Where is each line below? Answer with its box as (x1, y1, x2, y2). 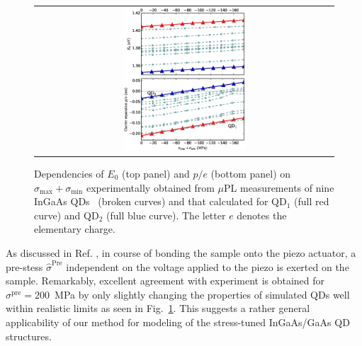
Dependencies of (34, 166, 104, 181)
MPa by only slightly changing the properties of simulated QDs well (55, 287, 350, 301)
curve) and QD (34, 207, 99, 222)
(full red (294, 194, 329, 209)
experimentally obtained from (86, 180, 215, 195)
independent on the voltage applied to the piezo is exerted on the (66, 259, 349, 274)
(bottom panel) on (210, 166, 291, 181)
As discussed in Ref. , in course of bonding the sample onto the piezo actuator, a (6, 246, 356, 260)
